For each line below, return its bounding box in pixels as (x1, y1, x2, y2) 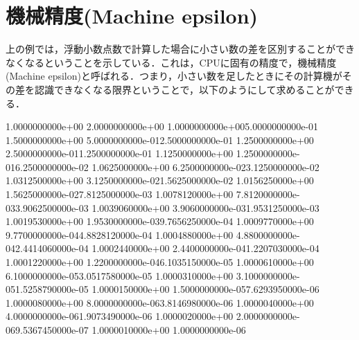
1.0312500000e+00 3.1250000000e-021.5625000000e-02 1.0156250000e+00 (6, 173, 314, 188)
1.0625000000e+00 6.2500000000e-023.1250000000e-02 (91, 159, 319, 174)
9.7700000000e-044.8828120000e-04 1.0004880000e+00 (6, 227, 234, 242)
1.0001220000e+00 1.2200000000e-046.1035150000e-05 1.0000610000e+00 (6, 255, 314, 269)
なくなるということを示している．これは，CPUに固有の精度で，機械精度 (6, 55, 337, 69)
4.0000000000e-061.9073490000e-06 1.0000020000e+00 (6, 309, 234, 323)
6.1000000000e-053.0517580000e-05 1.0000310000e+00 (6, 268, 234, 283)
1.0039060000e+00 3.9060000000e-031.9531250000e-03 (91, 200, 319, 215)
